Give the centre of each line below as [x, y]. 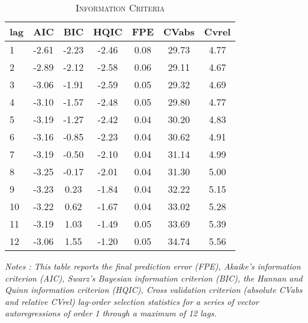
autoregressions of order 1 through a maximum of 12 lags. [111, 313]
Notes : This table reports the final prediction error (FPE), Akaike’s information [153, 266]
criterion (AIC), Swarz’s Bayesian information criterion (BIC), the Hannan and [154, 278]
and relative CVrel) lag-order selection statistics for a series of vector [132, 301]
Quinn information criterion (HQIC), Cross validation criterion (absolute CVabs [154, 290]
